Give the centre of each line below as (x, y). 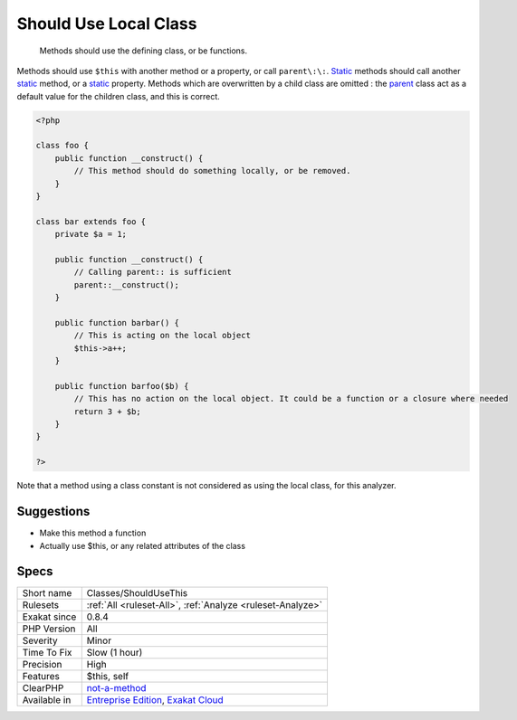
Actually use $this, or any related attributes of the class (143, 545)
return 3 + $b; (108, 411)
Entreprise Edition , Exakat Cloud (155, 700)
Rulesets (40, 605)
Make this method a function (93, 533)
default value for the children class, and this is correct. (119, 96)
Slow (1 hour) (115, 653)
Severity (40, 640)
